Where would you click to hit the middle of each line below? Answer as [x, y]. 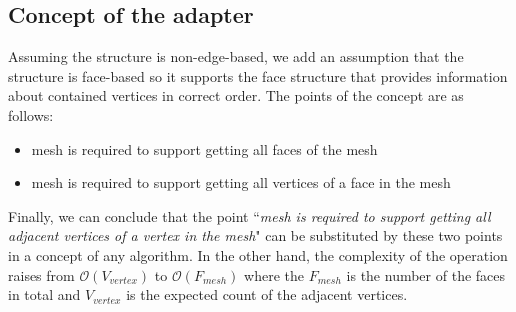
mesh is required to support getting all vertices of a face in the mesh [241, 182]
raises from [41, 274]
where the [274, 274]
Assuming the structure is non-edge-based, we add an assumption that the [236, 56]
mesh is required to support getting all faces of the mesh [204, 148]
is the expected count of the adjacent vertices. [267, 294]
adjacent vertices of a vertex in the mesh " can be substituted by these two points [255, 235]
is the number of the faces [426, 274]
